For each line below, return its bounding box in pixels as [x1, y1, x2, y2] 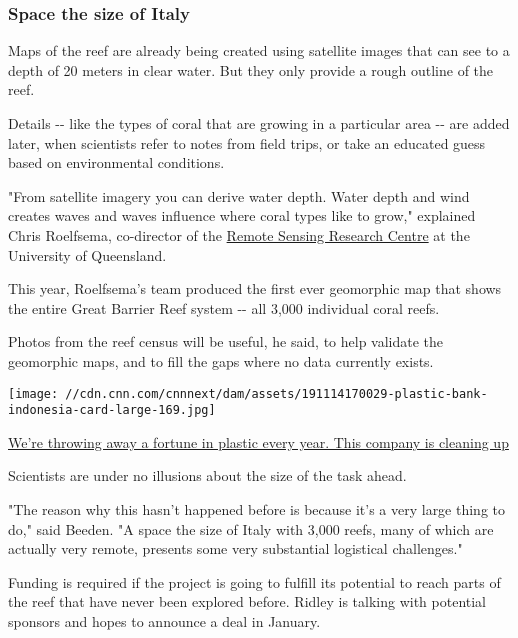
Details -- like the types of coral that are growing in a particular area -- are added [8, 113, 510, 133]
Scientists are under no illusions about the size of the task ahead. [8, 465, 407, 486]
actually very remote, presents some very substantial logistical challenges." [8, 538, 463, 559]
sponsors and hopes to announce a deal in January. [8, 611, 321, 631]
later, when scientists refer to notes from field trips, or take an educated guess [8, 132, 486, 153]
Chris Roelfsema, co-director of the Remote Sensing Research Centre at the [8, 224, 470, 245]
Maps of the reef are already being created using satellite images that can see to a [8, 40, 510, 61]
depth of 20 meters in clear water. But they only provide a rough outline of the [8, 59, 494, 80]
